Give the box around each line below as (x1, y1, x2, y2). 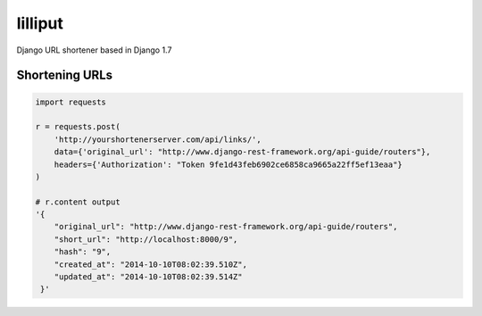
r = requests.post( (35, 121, 120, 132)
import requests (35, 96, 107, 107)
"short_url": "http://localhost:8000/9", (54, 234, 238, 245)
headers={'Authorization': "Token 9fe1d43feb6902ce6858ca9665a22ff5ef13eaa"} (54, 159, 403, 170)
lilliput (16, 13, 64, 33)
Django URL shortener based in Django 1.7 (16, 45, 172, 55)
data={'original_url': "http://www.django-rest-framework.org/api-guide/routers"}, (54, 147, 431, 157)
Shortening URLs (16, 68, 113, 83)
